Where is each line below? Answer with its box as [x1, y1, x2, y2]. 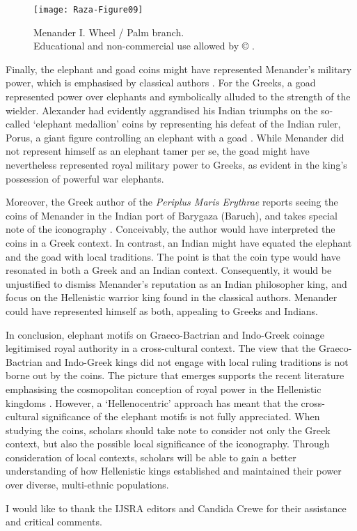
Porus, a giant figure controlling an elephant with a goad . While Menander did [6, 130, 344, 144]
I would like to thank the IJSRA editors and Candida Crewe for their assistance [6, 500, 347, 515]
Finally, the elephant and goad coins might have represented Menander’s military [6, 61, 352, 76]
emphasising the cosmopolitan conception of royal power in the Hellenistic [6, 381, 322, 396]
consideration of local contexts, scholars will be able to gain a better [6, 449, 296, 464]
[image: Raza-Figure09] [33, 5, 143, 15]
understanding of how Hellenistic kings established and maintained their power [6, 463, 342, 478]
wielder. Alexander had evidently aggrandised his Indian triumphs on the [6, 102, 318, 117]
